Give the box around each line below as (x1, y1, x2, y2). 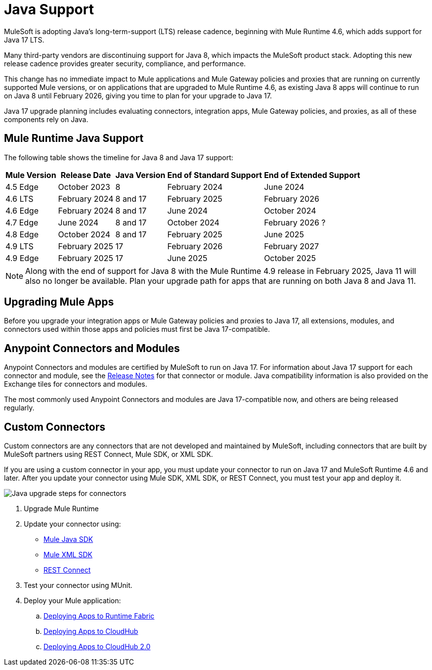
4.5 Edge (5, 181, 39, 192)
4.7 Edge (5, 217, 39, 227)
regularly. (4, 403, 35, 412)
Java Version (115, 170, 166, 180)
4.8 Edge (5, 229, 39, 239)
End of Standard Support (167, 170, 262, 180)
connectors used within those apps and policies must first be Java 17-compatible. (4, 325, 270, 334)
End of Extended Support (264, 170, 360, 180)
